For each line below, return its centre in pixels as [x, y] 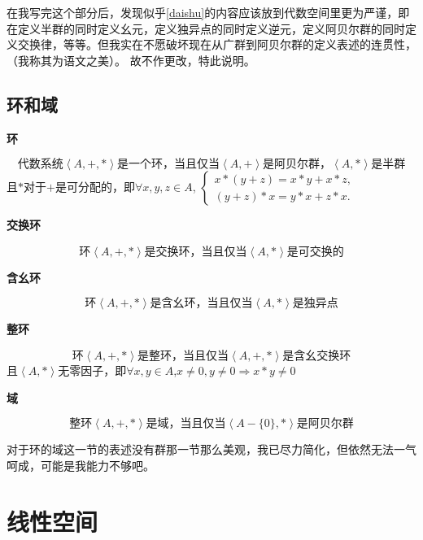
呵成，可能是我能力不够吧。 [81, 465]
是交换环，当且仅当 [196, 252]
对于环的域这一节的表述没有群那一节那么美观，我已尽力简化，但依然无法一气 [211, 449]
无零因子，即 [92, 370]
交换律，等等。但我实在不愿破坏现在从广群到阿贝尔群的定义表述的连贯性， [217, 44]
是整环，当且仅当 [183, 356]
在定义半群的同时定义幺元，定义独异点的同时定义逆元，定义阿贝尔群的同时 [206, 28]
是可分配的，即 [95, 187]
